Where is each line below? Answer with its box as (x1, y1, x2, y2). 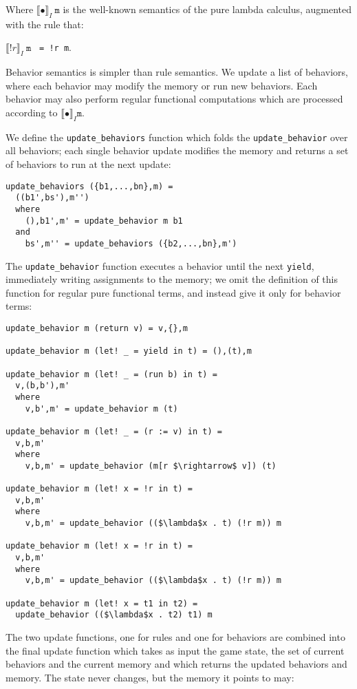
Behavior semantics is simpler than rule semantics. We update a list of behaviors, (6, 65, 348, 79)
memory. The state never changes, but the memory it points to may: (6, 670, 294, 684)
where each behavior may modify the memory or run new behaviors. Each (6, 78, 318, 92)
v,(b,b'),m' (15, 381, 70, 391)
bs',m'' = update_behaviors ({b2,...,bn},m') (25, 238, 237, 248)
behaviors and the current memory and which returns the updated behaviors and (6, 657, 347, 671)
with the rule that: (6, 17, 84, 31)
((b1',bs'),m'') (15, 193, 89, 203)
